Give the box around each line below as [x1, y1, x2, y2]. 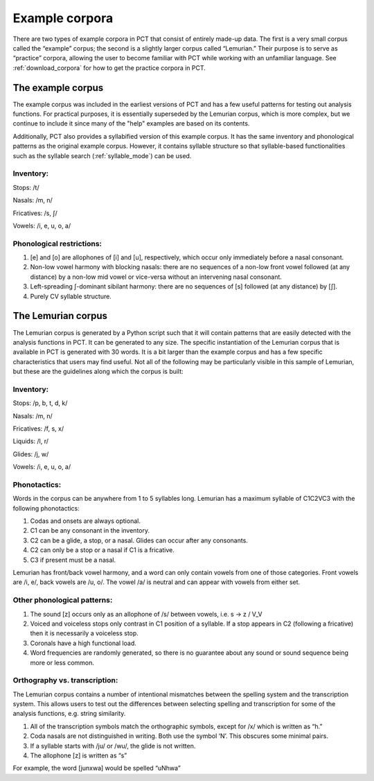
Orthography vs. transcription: [12, 676, 118, 685]
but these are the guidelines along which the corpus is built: [12, 368, 184, 376]
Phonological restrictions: [12, 239, 103, 248]
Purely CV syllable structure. [30, 292, 112, 300]
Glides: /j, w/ [12, 449, 49, 458]
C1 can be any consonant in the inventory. [30, 526, 150, 535]
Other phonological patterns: [12, 595, 113, 605]
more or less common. [30, 658, 95, 667]
